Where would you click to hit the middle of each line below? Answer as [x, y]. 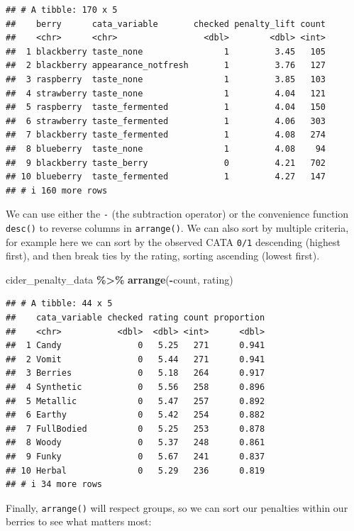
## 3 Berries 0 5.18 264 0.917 [135, 373]
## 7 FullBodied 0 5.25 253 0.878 [135, 429]
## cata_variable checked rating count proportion [135, 318]
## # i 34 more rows [54, 485]
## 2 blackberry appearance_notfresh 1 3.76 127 [166, 66]
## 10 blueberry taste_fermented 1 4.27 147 [166, 177]
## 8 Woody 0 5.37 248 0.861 [135, 443]
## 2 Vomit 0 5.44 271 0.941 [135, 359]
